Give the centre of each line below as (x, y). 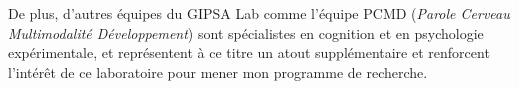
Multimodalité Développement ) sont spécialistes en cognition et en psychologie (246, 32)
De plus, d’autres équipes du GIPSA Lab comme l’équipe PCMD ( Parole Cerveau (259, 13)
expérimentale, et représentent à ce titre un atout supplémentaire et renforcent (249, 52)
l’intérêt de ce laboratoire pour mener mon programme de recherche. (218, 71)
